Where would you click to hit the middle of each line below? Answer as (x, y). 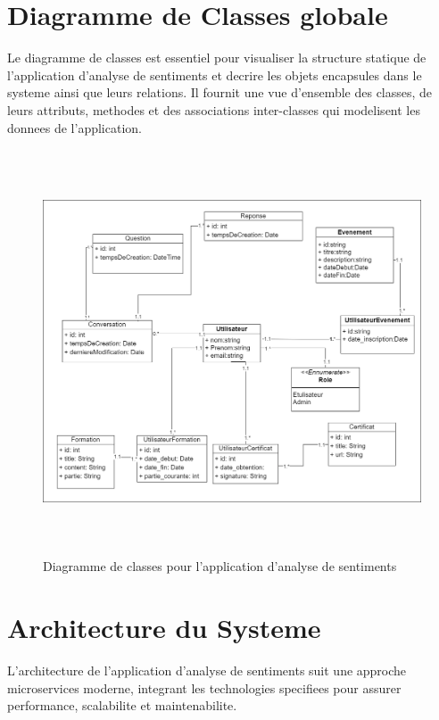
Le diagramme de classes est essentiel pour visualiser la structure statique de (217, 58)
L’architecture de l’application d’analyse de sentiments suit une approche (207, 670)
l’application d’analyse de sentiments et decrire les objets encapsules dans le (215, 74)
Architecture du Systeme (164, 627)
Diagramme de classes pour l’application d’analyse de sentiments (220, 566)
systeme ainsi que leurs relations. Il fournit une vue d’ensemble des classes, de (220, 92)
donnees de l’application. (75, 127)
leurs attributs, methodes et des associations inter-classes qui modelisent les (214, 109)
